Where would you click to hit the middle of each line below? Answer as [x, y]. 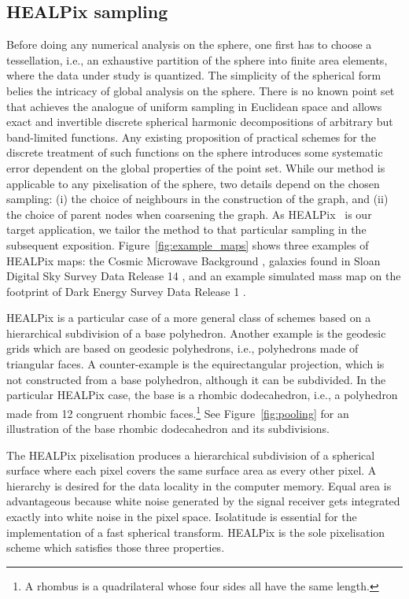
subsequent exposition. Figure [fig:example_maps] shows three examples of [188, 244]
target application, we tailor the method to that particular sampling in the [186, 229]
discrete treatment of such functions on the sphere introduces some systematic [195, 152]
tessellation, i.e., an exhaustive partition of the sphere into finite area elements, [197, 59]
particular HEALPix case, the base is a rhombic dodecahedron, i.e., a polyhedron [202, 395]
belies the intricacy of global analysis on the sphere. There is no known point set [201, 90]
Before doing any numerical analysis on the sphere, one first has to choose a [189, 44]
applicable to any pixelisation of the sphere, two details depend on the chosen [193, 183]
